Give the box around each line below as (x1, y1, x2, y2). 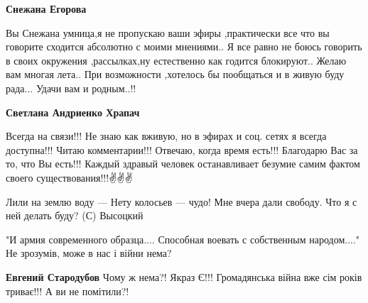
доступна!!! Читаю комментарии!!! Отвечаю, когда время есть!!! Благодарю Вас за (6, 142, 358, 157)
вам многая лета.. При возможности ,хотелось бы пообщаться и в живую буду (6, 67, 345, 82)
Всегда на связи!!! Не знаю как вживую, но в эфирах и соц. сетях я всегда (6, 128, 327, 143)
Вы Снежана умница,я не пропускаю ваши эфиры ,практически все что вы (6, 25, 330, 40)
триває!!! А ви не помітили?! (6, 283, 129, 298)
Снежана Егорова (6, 1, 87, 16)
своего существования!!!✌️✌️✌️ (6, 170, 133, 184)
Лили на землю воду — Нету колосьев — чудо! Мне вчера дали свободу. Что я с (6, 194, 357, 209)
